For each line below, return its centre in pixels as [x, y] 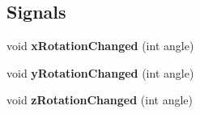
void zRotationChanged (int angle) [100, 100]
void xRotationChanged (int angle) [100, 46]
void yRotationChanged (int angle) [100, 72]
